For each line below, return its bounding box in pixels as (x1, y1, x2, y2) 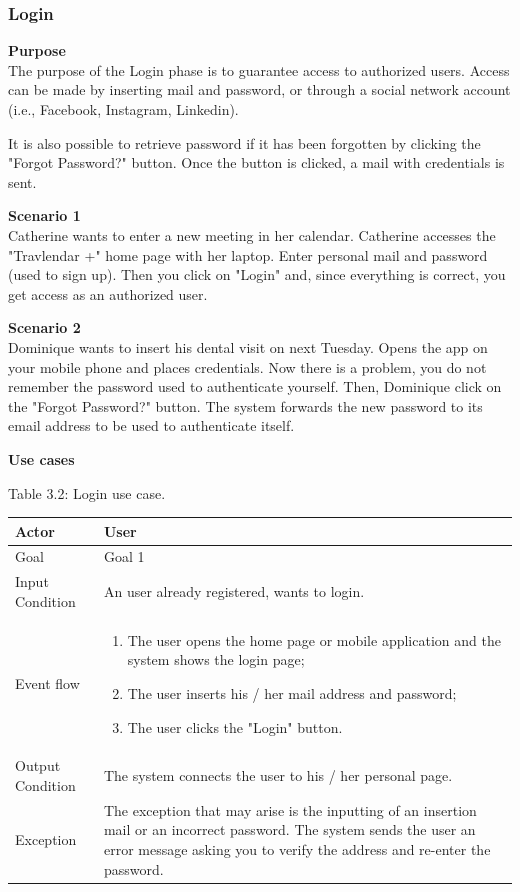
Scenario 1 (8, 205, 81, 226)
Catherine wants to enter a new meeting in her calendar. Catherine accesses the (8, 224, 496, 245)
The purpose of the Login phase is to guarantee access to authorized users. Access (8, 59, 510, 80)
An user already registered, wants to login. (103, 581, 365, 602)
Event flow (15, 673, 80, 694)
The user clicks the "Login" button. (127, 716, 343, 737)
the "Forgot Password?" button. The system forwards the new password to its (8, 395, 483, 416)
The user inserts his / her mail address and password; (127, 682, 457, 703)
